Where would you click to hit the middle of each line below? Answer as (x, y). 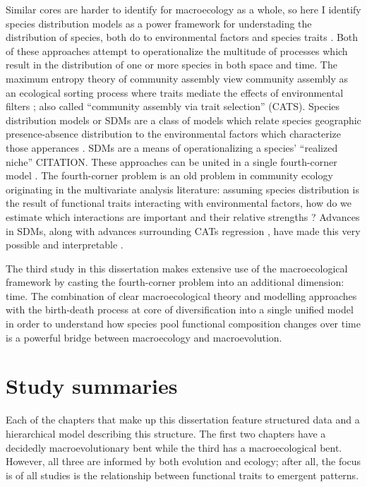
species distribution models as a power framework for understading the (159, 23)
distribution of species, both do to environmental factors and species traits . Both (182, 37)
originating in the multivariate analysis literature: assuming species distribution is (182, 189)
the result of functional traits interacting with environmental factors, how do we (179, 203)
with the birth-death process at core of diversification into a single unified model (180, 309)
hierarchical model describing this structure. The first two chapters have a (166, 433)
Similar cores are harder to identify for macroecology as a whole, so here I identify (183, 9)
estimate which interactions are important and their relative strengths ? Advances (183, 216)
